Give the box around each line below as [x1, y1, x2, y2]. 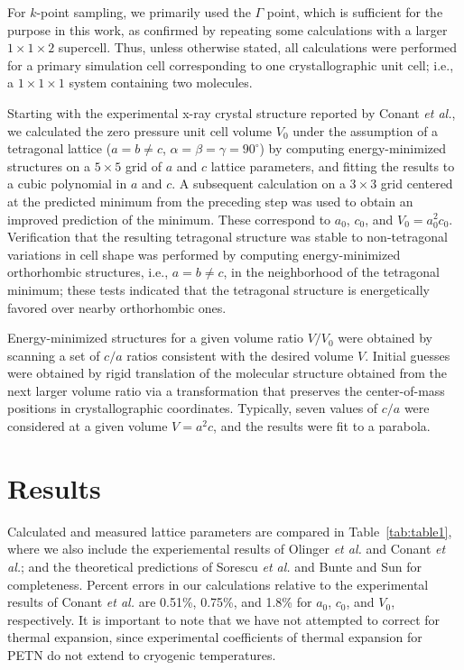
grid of [125, 156, 162, 175]
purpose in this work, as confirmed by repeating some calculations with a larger [7, 20, 448, 39]
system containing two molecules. [69, 73, 253, 92]
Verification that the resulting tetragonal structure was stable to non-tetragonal [7, 227, 448, 246]
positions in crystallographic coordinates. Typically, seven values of [7, 399, 378, 418]
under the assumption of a [292, 121, 439, 140]
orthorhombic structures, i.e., [7, 262, 169, 281]
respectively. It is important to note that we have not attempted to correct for [7, 610, 441, 629]
